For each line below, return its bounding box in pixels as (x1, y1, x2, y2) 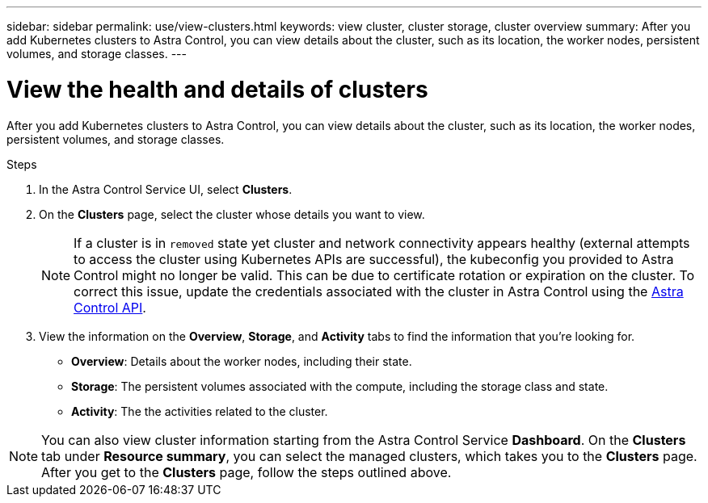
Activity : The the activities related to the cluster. (71, 404, 328, 418)
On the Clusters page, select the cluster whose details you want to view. (39, 207, 425, 221)
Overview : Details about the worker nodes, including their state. (71, 354, 412, 368)
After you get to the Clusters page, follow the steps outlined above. (41, 463, 452, 480)
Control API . (74, 299, 146, 316)
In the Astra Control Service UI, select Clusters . (39, 182, 293, 196)
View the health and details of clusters (6, 75, 428, 103)
